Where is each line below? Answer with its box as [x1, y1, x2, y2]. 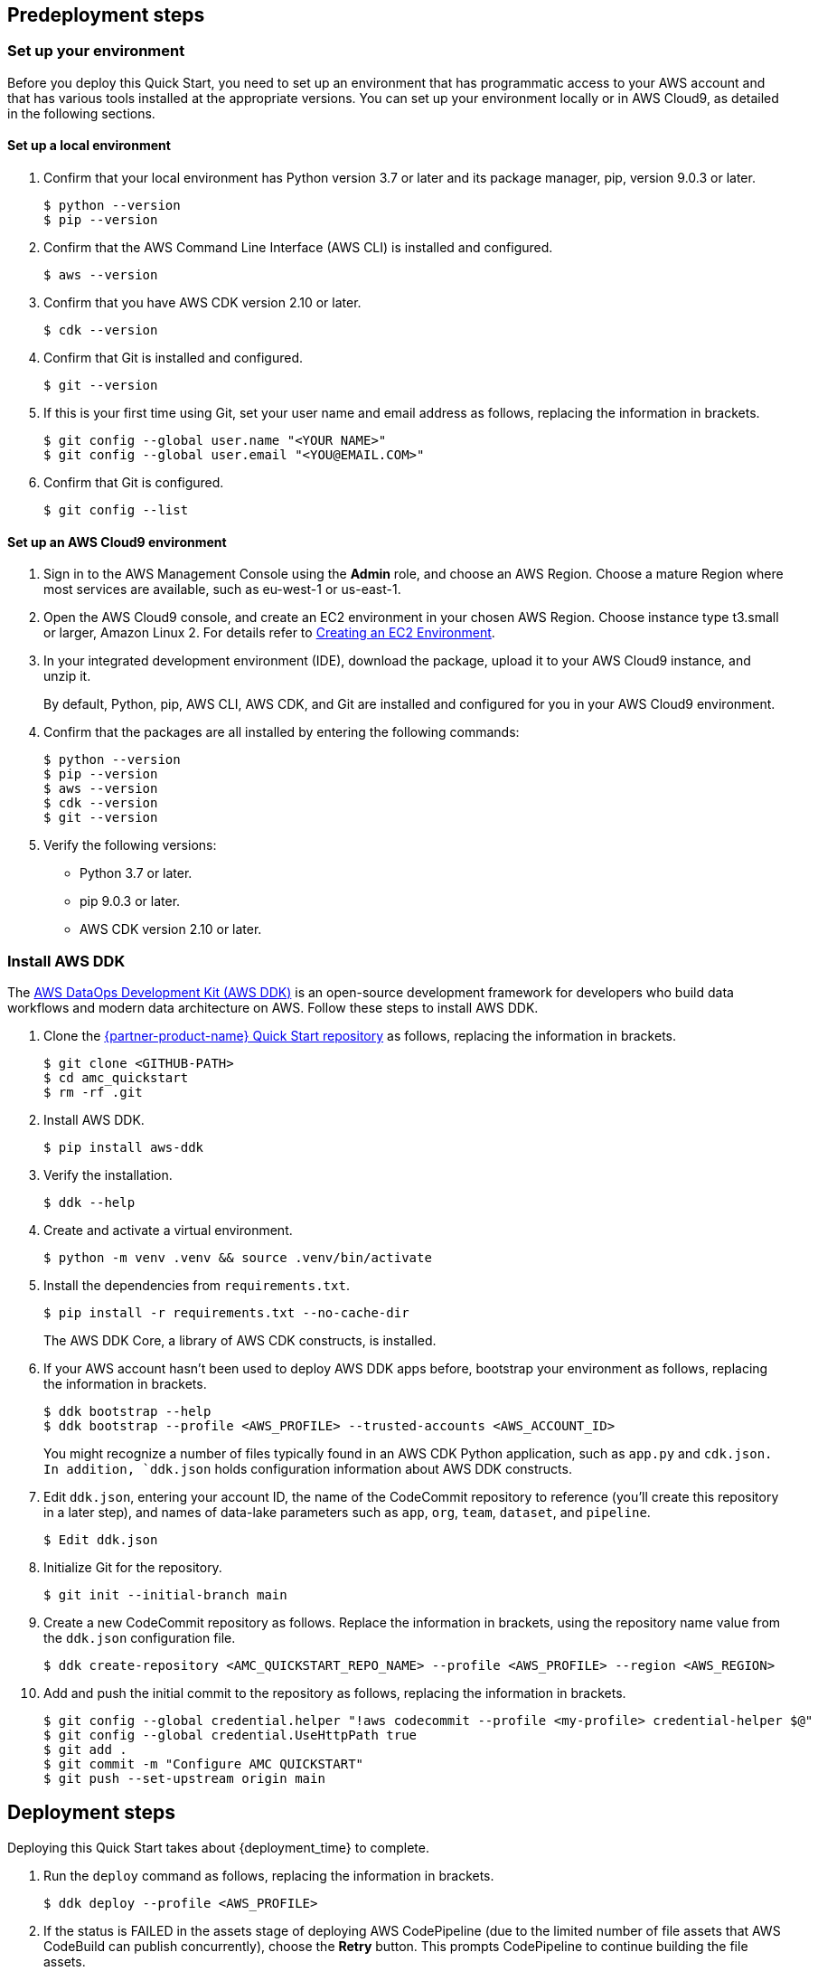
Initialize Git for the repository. [43, 1559, 222, 1575]
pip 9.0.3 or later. [80, 893, 181, 910]
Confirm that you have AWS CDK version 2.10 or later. [43, 295, 362, 311]
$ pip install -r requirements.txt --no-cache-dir [43, 1305, 409, 1320]
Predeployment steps [7, 4, 205, 26]
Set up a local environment [7, 137, 171, 154]
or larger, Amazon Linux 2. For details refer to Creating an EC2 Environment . [43, 625, 495, 641]
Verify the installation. [43, 1166, 173, 1183]
